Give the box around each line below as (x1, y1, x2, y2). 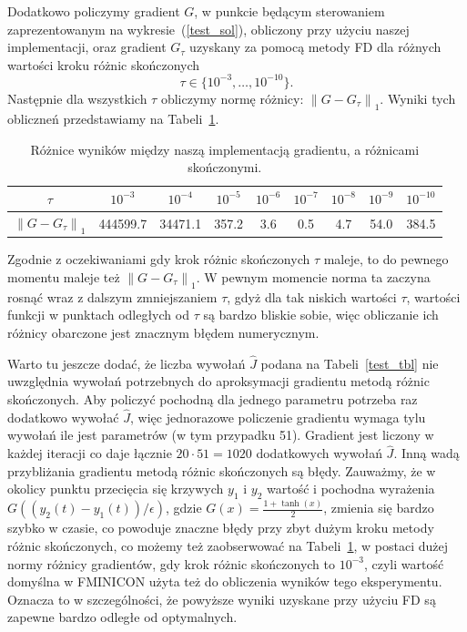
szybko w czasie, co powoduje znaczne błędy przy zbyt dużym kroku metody (7, 518, 434, 537)
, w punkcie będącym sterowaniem (194, 2, 385, 20)
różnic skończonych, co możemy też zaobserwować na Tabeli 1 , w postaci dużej (7, 536, 448, 556)
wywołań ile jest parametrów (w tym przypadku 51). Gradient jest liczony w (7, 425, 434, 444)
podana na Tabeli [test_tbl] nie (260, 353, 439, 372)
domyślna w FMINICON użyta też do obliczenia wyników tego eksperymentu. (7, 572, 442, 591)
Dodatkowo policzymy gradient (7, 2, 180, 20)
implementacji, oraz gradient (7, 37, 167, 56)
